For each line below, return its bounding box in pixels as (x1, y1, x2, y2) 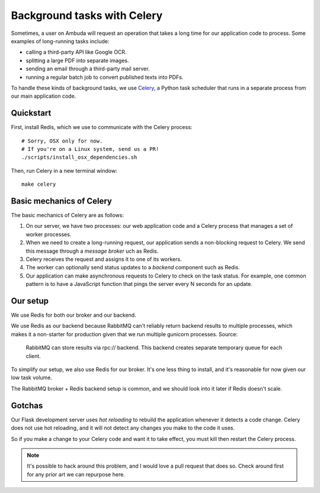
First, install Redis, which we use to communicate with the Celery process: (11, 124, 193, 131)
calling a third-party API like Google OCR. (25, 49, 127, 56)
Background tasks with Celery (11, 9, 163, 22)
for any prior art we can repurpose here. (27, 471, 126, 478)
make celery (21, 181, 56, 188)
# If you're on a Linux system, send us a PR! (21, 146, 159, 152)
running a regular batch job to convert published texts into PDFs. (25, 73, 184, 80)
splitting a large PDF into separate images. (25, 57, 130, 64)
